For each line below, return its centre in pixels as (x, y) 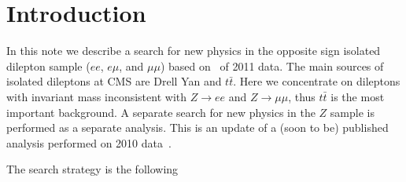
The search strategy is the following (92, 169)
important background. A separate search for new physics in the (161, 112)
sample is (352, 112)
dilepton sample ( (48, 66)
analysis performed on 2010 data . (89, 142)
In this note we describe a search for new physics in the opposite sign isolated (194, 51)
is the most (358, 96)
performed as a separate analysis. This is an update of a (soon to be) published (197, 127)
